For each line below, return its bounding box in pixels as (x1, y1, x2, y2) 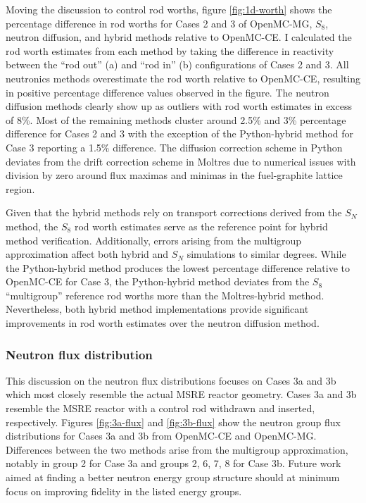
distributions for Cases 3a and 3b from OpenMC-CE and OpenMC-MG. (6, 428, 317, 443)
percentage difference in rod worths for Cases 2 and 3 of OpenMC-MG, (6, 15, 313, 30)
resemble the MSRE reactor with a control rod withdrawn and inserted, (6, 401, 315, 416)
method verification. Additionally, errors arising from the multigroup (6, 232, 302, 247)
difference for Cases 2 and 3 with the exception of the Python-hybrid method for (6, 126, 354, 141)
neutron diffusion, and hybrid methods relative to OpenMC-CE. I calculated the (6, 30, 352, 44)
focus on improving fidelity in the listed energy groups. (6, 483, 242, 498)
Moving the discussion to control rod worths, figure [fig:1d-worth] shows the (6, 2, 332, 16)
